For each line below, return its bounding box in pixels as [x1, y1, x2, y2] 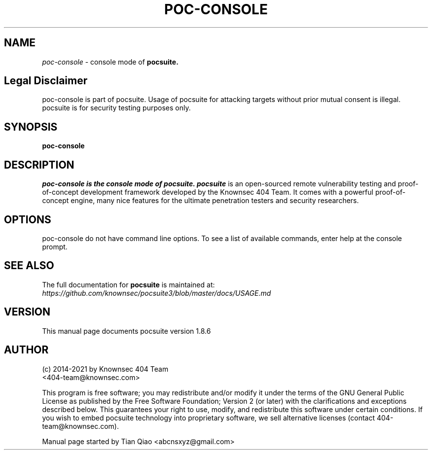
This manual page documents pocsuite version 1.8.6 [42, 326, 211, 335]
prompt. [42, 242, 68, 251]
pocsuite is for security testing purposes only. [42, 104, 191, 112]
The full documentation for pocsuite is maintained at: [42, 280, 215, 289]
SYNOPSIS [4, 120, 58, 133]
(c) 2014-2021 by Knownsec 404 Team [42, 364, 169, 373]
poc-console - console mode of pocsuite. [42, 57, 179, 66]
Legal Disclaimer [4, 74, 88, 87]
